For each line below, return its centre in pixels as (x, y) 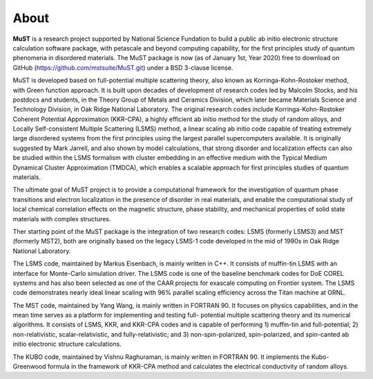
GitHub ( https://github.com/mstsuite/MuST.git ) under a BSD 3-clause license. (123, 67)
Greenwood (29, 367)
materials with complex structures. (62, 219)
